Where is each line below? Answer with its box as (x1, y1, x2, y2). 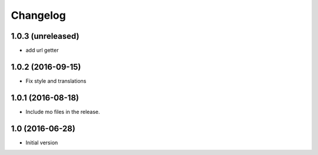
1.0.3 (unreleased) (11, 31, 79, 41)
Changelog (11, 9, 66, 22)
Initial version (25, 139, 58, 146)
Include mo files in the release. (25, 108, 100, 115)
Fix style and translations (25, 77, 87, 85)
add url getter (25, 47, 59, 54)
